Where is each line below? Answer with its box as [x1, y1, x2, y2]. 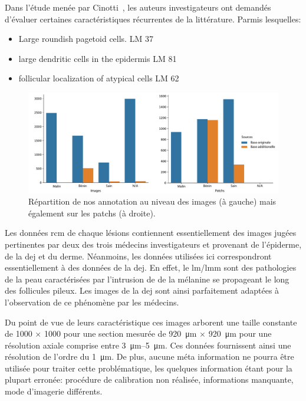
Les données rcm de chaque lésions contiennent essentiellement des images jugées [5, 226, 297, 239]
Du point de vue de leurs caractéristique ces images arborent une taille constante [5, 315, 297, 328]
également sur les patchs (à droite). [28, 206, 156, 219]
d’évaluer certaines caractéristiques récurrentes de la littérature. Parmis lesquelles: [5, 12, 301, 25]
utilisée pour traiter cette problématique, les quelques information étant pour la [5, 361, 292, 374]
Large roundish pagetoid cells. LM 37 [18, 32, 153, 45]
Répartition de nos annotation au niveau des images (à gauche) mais [28, 195, 277, 208]
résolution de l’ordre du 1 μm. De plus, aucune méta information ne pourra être [5, 350, 294, 363]
